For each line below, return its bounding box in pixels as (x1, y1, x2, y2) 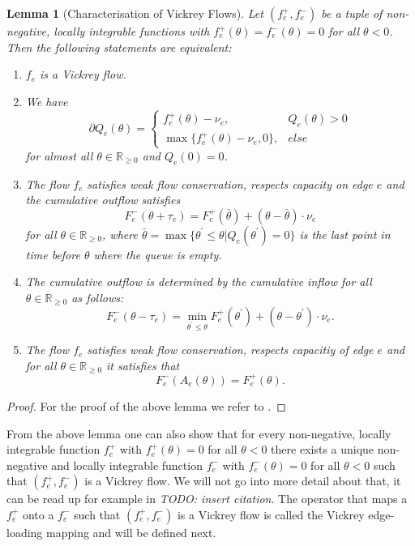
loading (6, 523, 43, 540)
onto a (22, 505, 54, 523)
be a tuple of (321, 5, 383, 21)
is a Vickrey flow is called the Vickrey (177, 505, 365, 523)
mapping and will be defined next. (46, 523, 216, 540)
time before (25, 245, 80, 262)
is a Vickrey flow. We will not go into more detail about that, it (84, 472, 401, 489)
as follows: (71, 288, 124, 305)
